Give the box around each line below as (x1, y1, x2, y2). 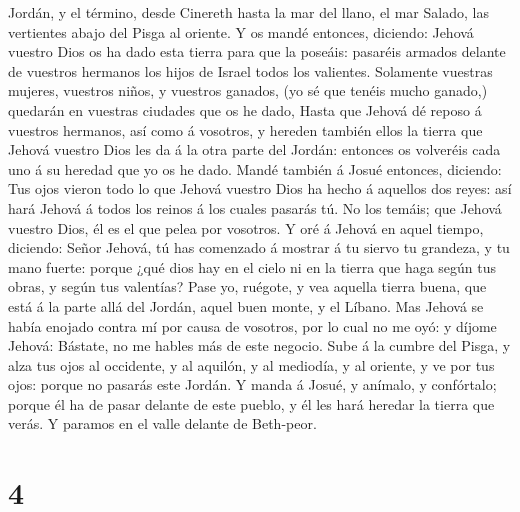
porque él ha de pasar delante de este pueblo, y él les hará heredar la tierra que (8, 393, 495, 414)
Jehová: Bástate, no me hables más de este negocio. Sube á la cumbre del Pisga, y (8, 335, 511, 356)
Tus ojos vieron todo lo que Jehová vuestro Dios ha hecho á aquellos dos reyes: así (8, 178, 512, 199)
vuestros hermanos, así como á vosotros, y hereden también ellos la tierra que (8, 119, 483, 140)
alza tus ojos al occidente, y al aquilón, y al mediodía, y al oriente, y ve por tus (8, 354, 495, 375)
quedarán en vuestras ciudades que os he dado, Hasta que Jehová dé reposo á (8, 99, 482, 120)
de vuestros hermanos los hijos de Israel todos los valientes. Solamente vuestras (8, 60, 493, 81)
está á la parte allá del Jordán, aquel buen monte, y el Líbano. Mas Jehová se (8, 295, 484, 316)
